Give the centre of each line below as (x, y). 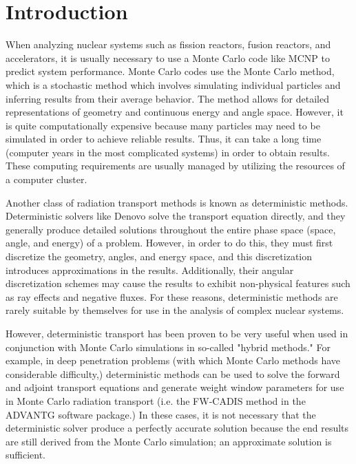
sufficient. (26, 455)
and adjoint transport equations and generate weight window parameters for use (175, 387)
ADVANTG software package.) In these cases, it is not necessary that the (161, 414)
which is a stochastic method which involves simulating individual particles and (173, 84)
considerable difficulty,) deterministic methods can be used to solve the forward (173, 373)
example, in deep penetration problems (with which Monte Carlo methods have (173, 360)
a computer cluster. (46, 179)
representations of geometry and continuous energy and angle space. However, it (175, 112)
